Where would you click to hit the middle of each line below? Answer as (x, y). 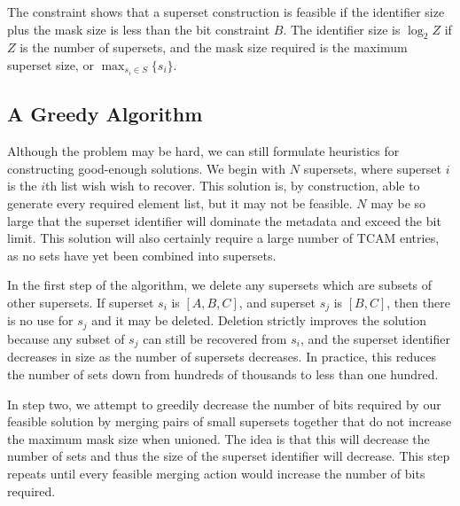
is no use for (40, 320)
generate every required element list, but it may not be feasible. (180, 203)
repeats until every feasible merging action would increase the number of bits (216, 473)
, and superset (277, 303)
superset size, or (51, 64)
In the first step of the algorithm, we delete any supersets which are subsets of (220, 285)
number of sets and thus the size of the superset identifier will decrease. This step (229, 456)
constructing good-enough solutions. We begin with (147, 168)
